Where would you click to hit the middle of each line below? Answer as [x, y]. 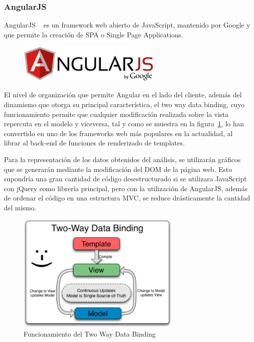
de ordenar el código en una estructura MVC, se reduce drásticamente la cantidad [127, 198]
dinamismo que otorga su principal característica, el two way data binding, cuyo [124, 104]
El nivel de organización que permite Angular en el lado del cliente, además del [123, 95]
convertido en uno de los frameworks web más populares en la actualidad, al [118, 133]
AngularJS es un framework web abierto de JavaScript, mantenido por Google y [127, 25]
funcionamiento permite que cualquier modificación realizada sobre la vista [116, 114]
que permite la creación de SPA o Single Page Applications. [94, 34]
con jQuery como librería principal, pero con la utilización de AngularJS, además [126, 188]
